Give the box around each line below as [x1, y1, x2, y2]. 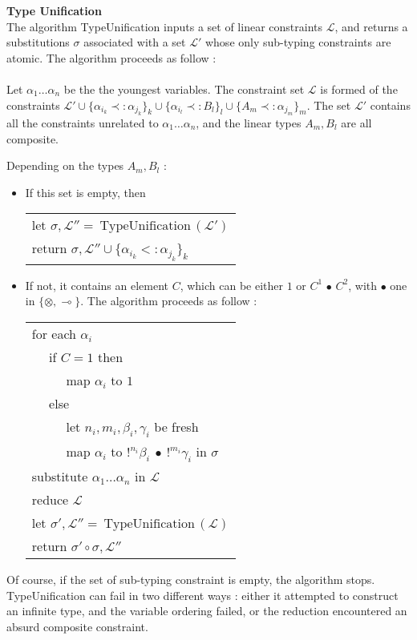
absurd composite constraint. [6, 618, 148, 634]
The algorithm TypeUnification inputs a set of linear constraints [6, 18, 323, 34]
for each [31, 324, 76, 343]
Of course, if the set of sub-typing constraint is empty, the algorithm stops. [6, 571, 375, 588]
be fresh [154, 417, 199, 436]
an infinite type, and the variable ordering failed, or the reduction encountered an [6, 602, 407, 619]
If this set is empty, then [25, 183, 146, 200]
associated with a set [83, 34, 186, 50]
